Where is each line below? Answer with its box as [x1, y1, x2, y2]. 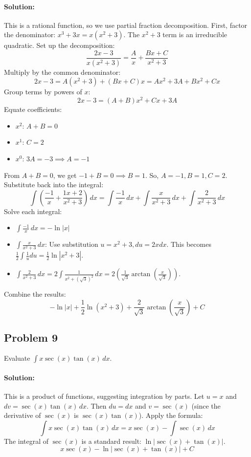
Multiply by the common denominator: [4, 66, 121, 77]
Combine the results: [4, 289, 66, 299]
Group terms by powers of [4, 87, 82, 97]
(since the [191, 400, 221, 411]
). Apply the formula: [138, 410, 203, 420]
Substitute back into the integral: [4, 179, 104, 190]
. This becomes [166, 239, 211, 249]
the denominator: [4, 29, 56, 40]
